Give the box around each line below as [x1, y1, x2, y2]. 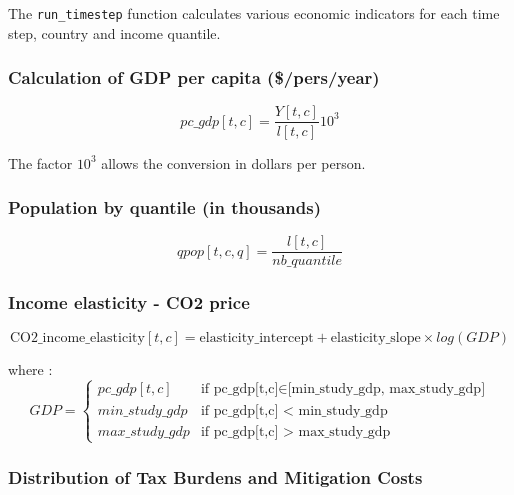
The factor [8, 152, 73, 173]
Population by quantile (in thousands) [8, 195, 321, 220]
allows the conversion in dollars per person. [101, 152, 366, 173]
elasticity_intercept [199, 330, 314, 345]
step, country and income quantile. [8, 22, 221, 43]
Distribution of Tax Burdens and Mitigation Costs [8, 464, 423, 489]
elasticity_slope [330, 330, 421, 345]
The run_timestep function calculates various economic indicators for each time [8, 3, 500, 23]
